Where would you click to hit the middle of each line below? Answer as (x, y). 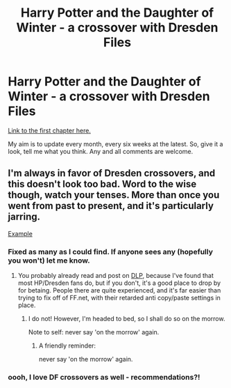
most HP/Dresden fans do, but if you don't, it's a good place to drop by (119, 283)
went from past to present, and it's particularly (111, 206)
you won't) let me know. (49, 261)
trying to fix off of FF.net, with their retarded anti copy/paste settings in (119, 298)
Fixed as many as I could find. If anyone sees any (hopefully (111, 251)
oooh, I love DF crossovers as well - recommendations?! (104, 377)
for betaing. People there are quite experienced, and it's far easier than (119, 290)
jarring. (24, 217)
